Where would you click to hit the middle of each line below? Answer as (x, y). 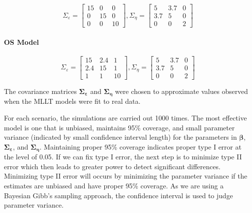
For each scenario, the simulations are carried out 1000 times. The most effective (126, 118)
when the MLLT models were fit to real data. (72, 101)
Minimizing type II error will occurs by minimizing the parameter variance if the (126, 176)
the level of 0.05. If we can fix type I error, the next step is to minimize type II (123, 157)
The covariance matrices (40, 91)
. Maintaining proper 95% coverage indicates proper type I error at (141, 146)
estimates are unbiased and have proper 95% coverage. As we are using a (114, 186)
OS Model (21, 42)
